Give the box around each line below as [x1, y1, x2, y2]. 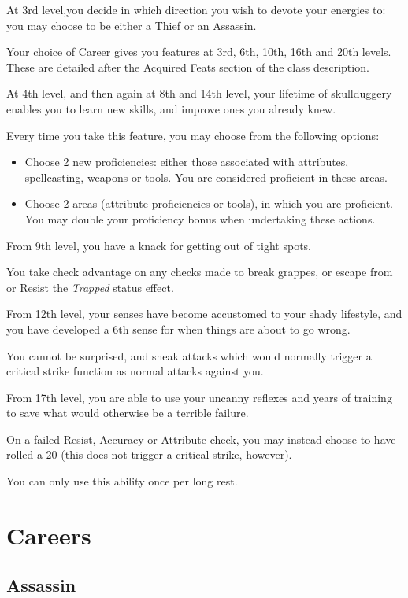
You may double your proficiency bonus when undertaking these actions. [24, 210, 376, 227]
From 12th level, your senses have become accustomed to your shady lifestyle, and [6, 305, 402, 322]
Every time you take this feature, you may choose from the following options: [6, 127, 380, 143]
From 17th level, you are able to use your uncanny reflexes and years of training [6, 389, 392, 405]
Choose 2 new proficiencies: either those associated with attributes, [24, 153, 349, 170]
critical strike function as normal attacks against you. [6, 363, 264, 379]
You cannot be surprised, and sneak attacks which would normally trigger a [6, 347, 372, 364]
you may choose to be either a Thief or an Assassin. [6, 17, 257, 33]
